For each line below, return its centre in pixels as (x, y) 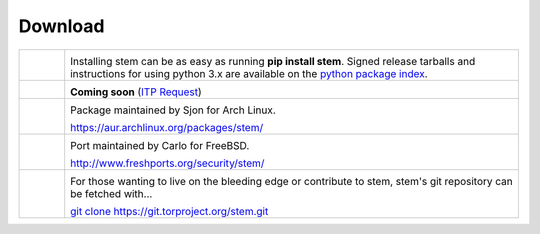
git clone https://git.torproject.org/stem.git (169, 211)
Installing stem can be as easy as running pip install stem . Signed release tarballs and (273, 61)
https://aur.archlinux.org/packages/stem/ (167, 127)
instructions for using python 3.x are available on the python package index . (249, 73)
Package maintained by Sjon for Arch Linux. (173, 110)
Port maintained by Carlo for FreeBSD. (160, 145)
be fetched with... (111, 193)
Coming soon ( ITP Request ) (136, 92)
